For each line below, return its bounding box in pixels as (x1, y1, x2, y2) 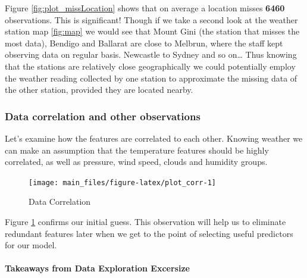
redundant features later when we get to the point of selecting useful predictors (5, 227, 293, 239)
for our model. (5, 239, 57, 251)
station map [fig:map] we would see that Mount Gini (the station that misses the (5, 25, 300, 38)
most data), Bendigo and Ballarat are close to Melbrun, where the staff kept (5, 36, 283, 49)
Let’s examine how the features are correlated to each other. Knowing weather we (5, 132, 303, 144)
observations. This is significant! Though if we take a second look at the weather (5, 13, 298, 26)
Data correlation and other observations (5, 108, 201, 123)
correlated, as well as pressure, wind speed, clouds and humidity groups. (5, 155, 268, 168)
